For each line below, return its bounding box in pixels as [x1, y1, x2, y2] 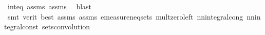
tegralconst [4, 21, 39, 32]
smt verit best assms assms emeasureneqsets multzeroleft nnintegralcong [7, 11, 243, 22]
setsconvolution [42, 21, 90, 32]
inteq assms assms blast [7, 1, 92, 11]
